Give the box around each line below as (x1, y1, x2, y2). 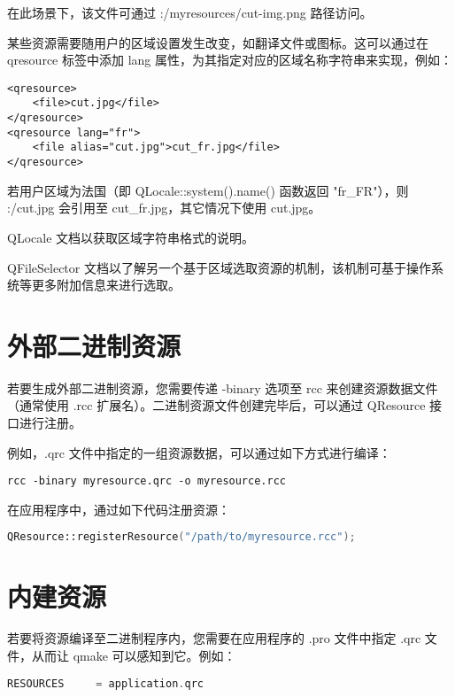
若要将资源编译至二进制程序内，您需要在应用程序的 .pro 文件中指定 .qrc (7, 629, 421, 647)
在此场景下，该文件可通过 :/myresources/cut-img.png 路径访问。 (7, 4, 373, 21)
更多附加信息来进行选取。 (31, 275, 181, 294)
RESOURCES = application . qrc (7, 677, 204, 690)
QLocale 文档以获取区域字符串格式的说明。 (7, 228, 255, 246)
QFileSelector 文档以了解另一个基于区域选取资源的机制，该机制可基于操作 (7, 258, 431, 276)
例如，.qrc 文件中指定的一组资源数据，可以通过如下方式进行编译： (7, 443, 391, 461)
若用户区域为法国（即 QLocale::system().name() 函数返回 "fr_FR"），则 (7, 181, 409, 199)
